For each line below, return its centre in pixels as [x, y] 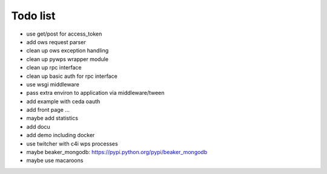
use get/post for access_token [64, 34]
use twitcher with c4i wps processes [72, 143]
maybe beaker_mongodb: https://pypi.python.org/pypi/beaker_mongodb [117, 152]
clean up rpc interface [54, 68]
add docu [38, 126]
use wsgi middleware [53, 84]
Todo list [33, 16]
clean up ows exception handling [68, 51]
